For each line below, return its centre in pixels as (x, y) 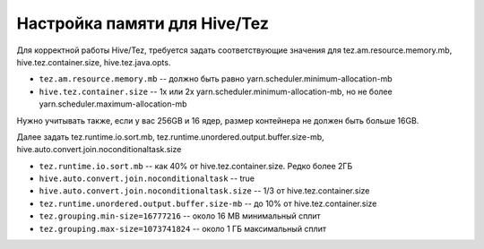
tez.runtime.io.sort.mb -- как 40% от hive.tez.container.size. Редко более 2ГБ (196, 166)
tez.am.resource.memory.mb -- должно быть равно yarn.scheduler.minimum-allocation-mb (216, 79)
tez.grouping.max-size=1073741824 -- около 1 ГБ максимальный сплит (183, 228)
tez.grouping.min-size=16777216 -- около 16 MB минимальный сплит (180, 216)
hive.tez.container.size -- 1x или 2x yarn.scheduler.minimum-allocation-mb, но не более (216, 91)
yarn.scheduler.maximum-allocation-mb (113, 104)
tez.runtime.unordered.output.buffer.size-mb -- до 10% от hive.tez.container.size (208, 203)
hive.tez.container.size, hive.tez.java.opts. (94, 62)
